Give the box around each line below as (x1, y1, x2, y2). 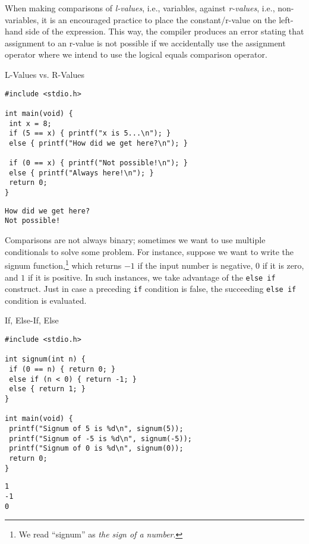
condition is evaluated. (5, 294, 87, 306)
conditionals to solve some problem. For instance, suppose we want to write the (5, 245, 294, 257)
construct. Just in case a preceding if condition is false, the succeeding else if (5, 282, 297, 295)
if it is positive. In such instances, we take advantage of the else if (27, 271, 276, 283)
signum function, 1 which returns (5, 257, 122, 271)
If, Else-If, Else (5, 314, 59, 326)
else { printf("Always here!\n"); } (9, 168, 154, 177)
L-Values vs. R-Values (5, 68, 84, 80)
